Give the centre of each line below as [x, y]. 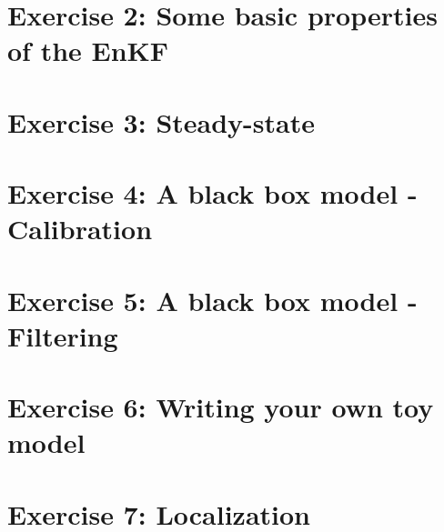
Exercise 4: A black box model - [212, 193]
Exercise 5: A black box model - [212, 300]
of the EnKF [88, 50]
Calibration [80, 229]
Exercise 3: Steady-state [161, 121]
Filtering [63, 335]
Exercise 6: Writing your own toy [221, 407]
